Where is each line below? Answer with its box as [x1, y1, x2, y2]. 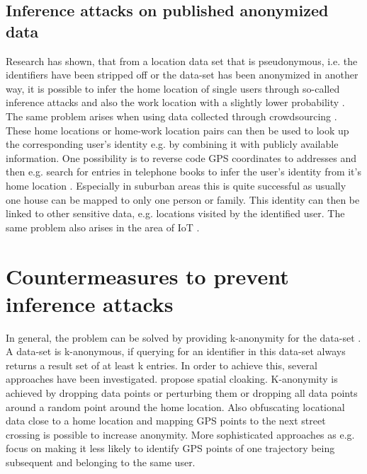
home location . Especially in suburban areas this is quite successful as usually [6, 178, 346, 192]
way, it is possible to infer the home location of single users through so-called [6, 81, 340, 96]
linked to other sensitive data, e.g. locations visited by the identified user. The [6, 206, 345, 221]
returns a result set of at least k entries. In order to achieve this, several [6, 357, 317, 372]
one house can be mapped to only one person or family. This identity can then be [6, 192, 360, 207]
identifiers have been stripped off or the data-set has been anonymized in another [6, 67, 358, 82]
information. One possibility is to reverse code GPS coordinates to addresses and [6, 150, 356, 165]
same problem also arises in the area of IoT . [6, 219, 200, 234]
